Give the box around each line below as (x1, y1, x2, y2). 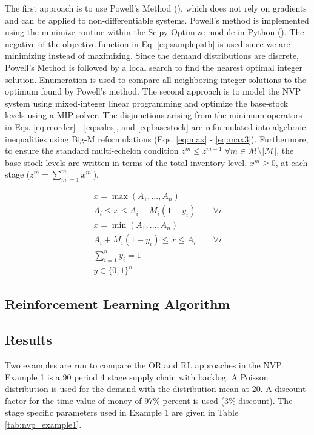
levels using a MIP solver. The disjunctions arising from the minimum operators (5, 108, 302, 121)
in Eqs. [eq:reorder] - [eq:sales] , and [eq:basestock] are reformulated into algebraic (5, 120, 306, 133)
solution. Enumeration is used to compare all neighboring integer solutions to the (5, 73, 306, 85)
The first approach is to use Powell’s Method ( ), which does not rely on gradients (5, 2, 307, 14)
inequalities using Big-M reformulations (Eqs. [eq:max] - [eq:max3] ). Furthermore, (5, 132, 309, 145)
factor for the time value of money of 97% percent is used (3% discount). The (5, 394, 293, 407)
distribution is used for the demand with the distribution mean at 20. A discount (5, 382, 306, 395)
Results (5, 330, 52, 349)
